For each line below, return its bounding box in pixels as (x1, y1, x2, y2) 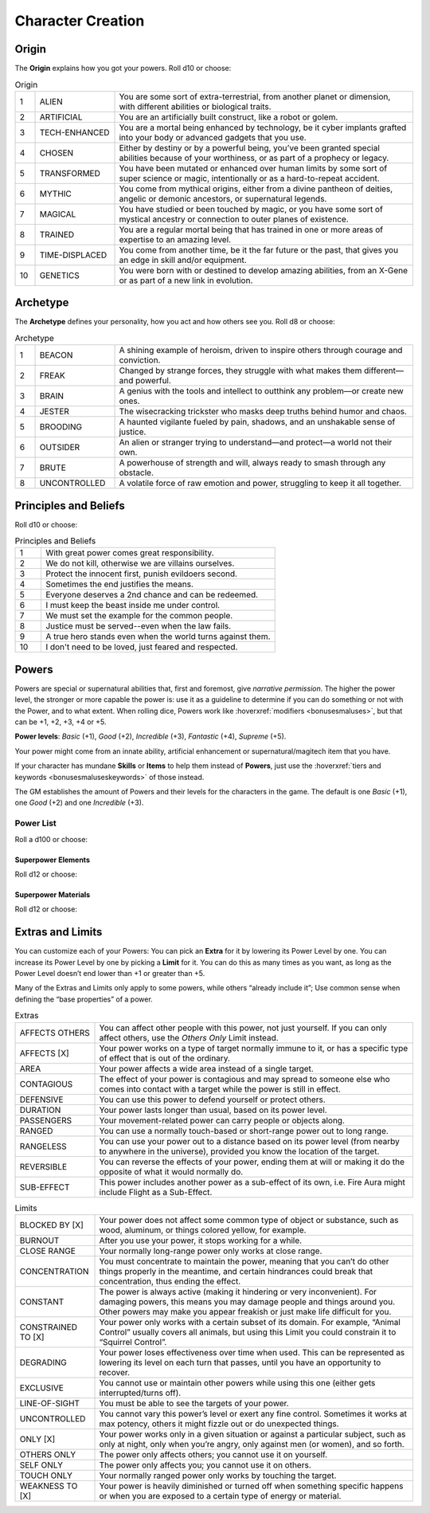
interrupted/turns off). (99, 1387, 182, 1398)
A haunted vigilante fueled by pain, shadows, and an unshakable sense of (119, 417, 396, 428)
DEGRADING (19, 1357, 68, 1368)
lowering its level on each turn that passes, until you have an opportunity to (99, 1357, 381, 1368)
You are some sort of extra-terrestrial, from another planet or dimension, (119, 91, 391, 102)
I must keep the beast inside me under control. (45, 600, 221, 611)
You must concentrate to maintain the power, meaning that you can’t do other (99, 1256, 389, 1267)
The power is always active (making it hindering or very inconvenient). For (99, 1286, 377, 1297)
